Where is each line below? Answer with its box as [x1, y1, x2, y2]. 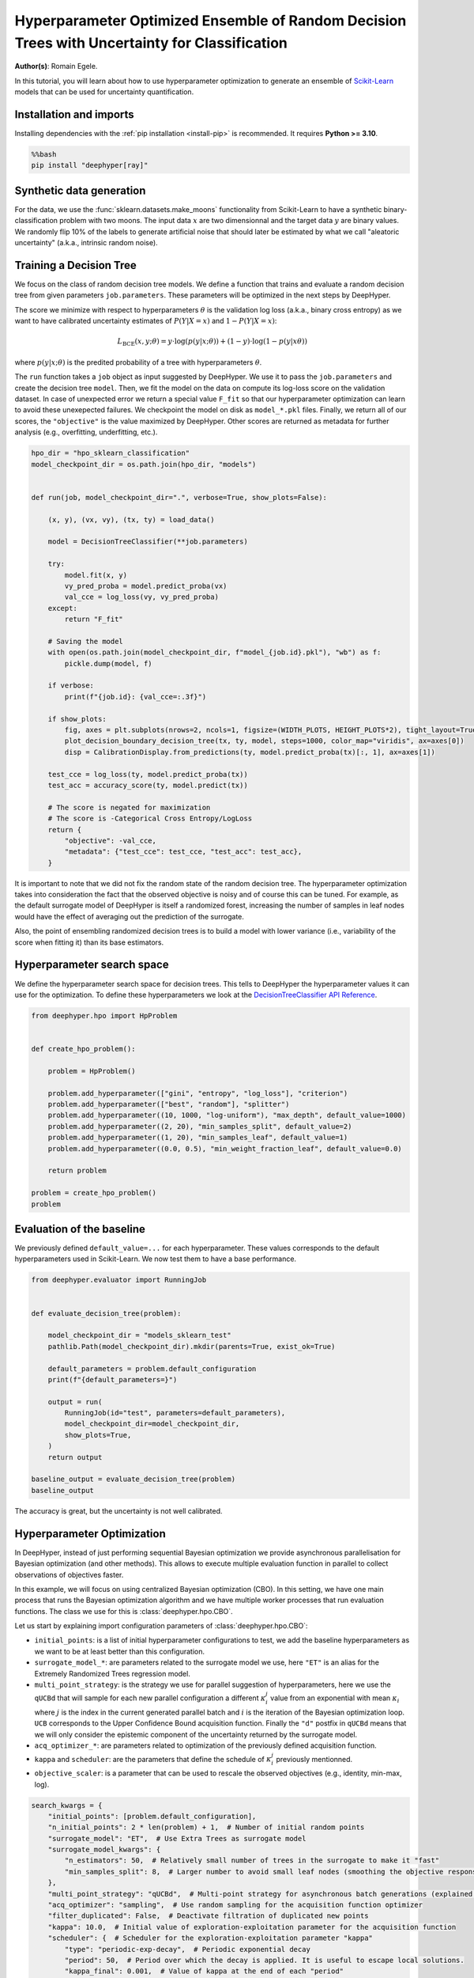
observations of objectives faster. [14, 1570, 124, 1579]
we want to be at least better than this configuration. [34, 1646, 205, 1656]
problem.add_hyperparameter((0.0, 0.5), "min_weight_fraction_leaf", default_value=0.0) [47, 1144, 402, 1153]
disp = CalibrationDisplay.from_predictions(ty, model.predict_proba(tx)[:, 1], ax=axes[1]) [64, 748, 436, 756]
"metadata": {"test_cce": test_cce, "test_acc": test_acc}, [64, 847, 303, 856]
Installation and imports [14, 108, 134, 121]
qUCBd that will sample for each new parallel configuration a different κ [34, 1693, 266, 1703]
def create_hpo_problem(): [31, 1044, 136, 1054]
